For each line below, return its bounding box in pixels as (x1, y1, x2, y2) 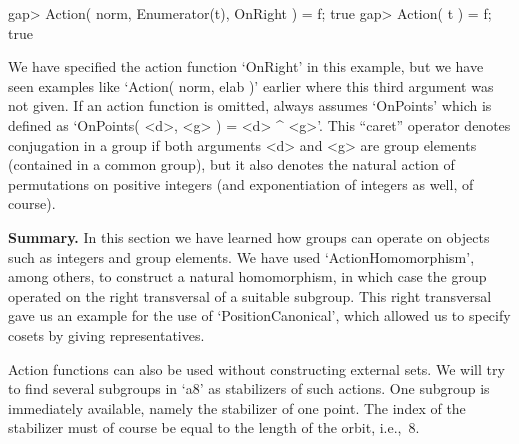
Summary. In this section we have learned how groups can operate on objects (8, 226, 490, 247)
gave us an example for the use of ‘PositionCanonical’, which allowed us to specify (8, 305, 511, 326)
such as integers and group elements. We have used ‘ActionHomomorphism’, (8, 246, 475, 267)
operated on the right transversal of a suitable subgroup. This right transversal (8, 285, 492, 306)
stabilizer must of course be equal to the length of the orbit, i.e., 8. (8, 417, 420, 438)
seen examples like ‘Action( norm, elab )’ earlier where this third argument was (8, 75, 494, 96)
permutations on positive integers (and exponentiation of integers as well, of (8, 173, 474, 194)
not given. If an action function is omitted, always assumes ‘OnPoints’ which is (8, 95, 492, 116)
